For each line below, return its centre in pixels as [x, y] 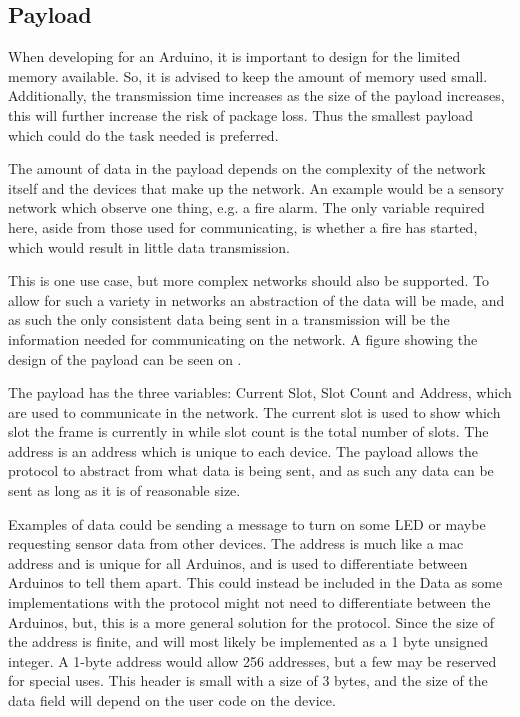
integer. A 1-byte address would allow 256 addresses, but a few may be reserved [252, 660]
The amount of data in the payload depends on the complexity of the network [247, 168]
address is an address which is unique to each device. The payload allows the [243, 450]
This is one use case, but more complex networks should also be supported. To [248, 280]
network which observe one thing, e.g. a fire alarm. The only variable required [246, 207]
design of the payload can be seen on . [125, 358]
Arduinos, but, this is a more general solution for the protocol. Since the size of [251, 621]
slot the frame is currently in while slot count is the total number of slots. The [248, 431]
